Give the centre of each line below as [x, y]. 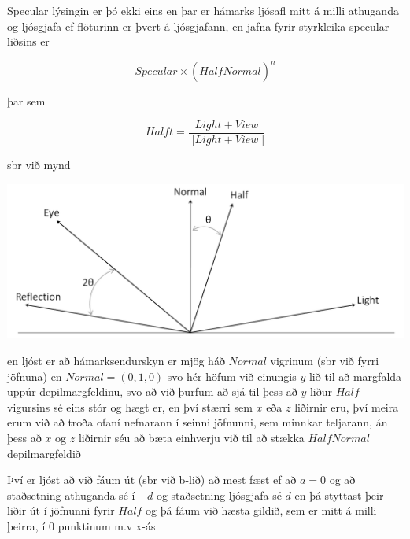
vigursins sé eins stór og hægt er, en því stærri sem [130, 406]
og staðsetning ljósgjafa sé [219, 495]
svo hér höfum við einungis [232, 376]
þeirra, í [26, 525]
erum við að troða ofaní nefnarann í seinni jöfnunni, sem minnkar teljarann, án [198, 422]
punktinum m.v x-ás [107, 525]
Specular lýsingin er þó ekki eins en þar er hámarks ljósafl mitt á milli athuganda [203, 10]
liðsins [22, 41]
